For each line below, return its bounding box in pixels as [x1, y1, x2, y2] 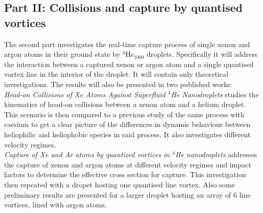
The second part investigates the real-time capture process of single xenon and [4, 38, 250, 49]
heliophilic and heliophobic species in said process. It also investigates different [4, 129, 251, 139]
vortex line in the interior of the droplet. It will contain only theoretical [4, 69, 229, 79]
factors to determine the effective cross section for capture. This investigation [4, 169, 246, 180]
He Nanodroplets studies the [170, 89, 259, 99]
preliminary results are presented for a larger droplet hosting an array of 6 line [4, 189, 251, 200]
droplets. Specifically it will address [146, 49, 258, 59]
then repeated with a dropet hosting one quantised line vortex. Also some [4, 179, 235, 189]
